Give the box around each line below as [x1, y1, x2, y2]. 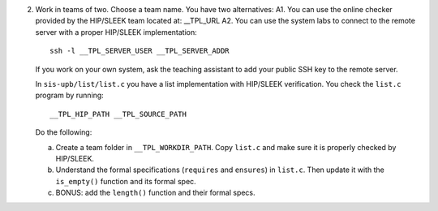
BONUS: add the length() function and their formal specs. [55, 187, 255, 198]
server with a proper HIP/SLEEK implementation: [35, 27, 198, 37]
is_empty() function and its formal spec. [55, 176, 196, 186]
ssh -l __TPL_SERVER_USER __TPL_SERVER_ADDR [49, 46, 230, 56]
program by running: [35, 90, 105, 101]
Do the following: [35, 127, 92, 137]
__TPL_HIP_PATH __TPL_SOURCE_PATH [49, 110, 187, 118]
